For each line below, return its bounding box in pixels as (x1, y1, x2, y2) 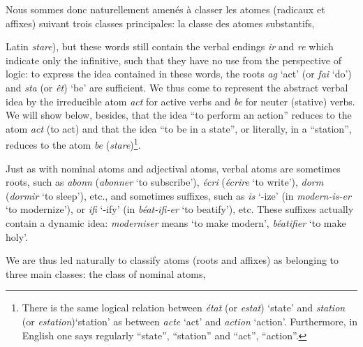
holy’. (6, 229, 28, 244)
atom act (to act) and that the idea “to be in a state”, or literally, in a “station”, (6, 121, 352, 135)
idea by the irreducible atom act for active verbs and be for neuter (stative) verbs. (6, 94, 355, 108)
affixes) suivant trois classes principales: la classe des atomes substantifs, (6, 15, 315, 30)
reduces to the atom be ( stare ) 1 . (6, 135, 141, 152)
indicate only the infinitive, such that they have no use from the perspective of (6, 52, 341, 67)
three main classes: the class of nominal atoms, (6, 266, 206, 281)
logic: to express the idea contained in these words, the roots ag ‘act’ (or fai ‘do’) (6, 66, 352, 81)
